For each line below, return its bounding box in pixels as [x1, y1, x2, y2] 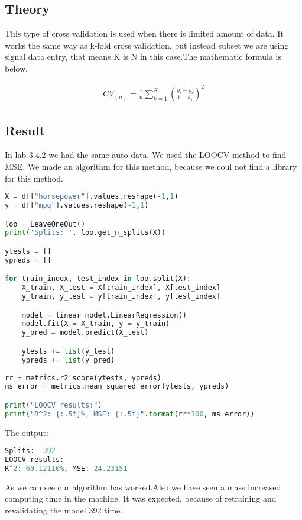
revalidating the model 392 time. [5, 504, 123, 516]
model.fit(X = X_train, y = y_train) [21, 319, 170, 328]
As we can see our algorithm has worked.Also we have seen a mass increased [5, 480, 281, 493]
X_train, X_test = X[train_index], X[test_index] [21, 283, 221, 292]
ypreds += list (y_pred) [21, 356, 115, 364]
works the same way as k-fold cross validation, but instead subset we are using [5, 38, 289, 51]
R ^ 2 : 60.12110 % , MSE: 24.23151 [5, 464, 128, 473]
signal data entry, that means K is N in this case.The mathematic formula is [5, 50, 281, 63]
